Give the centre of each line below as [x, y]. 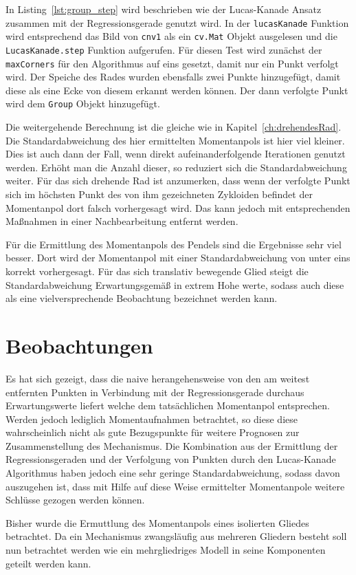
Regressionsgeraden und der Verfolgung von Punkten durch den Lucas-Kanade [171, 459]
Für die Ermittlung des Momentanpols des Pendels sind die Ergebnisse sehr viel [174, 244]
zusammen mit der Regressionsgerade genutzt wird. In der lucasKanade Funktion [177, 22]
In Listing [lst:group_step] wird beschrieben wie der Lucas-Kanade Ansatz [164, 9]
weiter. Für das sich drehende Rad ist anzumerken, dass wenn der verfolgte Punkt [178, 181]
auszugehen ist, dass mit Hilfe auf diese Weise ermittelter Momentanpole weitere [175, 486]
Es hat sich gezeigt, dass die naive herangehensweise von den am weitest [158, 378]
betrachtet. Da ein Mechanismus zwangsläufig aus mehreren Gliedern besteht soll [176, 536]
